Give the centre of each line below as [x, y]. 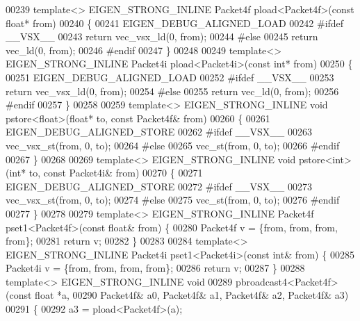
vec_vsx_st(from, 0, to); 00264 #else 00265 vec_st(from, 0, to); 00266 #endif [173, 145]
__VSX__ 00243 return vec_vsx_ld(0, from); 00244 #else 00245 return [162, 36]
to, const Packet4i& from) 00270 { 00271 [116, 173]
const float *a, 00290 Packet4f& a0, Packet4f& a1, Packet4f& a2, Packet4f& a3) [179, 295]
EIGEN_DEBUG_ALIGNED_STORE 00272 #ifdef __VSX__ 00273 [159, 186]
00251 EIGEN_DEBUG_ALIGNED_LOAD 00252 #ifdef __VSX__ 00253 [170, 77]
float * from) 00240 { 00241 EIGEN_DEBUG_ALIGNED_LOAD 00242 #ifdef [175, 23]
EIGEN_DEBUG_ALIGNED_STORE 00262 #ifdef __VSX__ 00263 [159, 132]
